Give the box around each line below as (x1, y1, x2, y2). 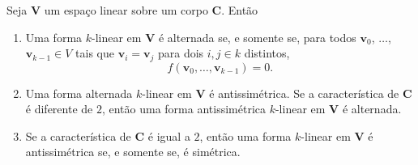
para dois (157, 44, 204, 61)
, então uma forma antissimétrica (101, 100, 266, 117)
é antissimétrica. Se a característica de (209, 84, 399, 101)
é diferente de (25, 100, 93, 117)
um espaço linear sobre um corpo (44, 2, 208, 18)
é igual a (147, 127, 190, 144)
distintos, (244, 44, 290, 61)
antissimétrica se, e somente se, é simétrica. (25, 143, 241, 160)
